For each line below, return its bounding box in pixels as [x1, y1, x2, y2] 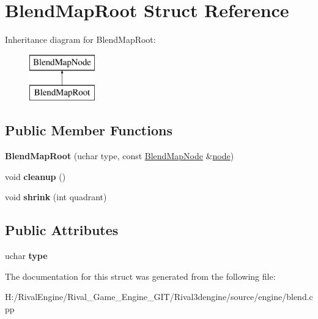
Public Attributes [5, 220, 119, 239]
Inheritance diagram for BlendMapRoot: [5, 33, 156, 46]
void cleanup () [5, 170, 66, 182]
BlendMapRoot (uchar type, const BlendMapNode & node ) [5, 149, 234, 162]
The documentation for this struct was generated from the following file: [5, 269, 276, 282]
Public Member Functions [5, 121, 172, 140]
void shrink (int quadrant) [5, 190, 107, 203]
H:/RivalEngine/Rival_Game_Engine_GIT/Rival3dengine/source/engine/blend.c [5, 290, 313, 303]
